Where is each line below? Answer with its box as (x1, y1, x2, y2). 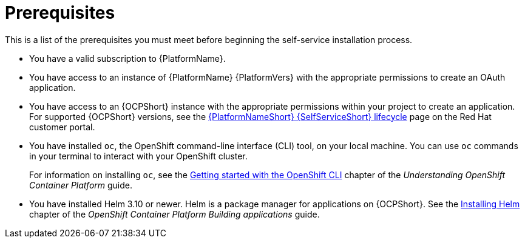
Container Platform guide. (29, 179, 133, 190)
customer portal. (29, 121, 95, 132)
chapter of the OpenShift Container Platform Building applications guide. (29, 208, 320, 219)
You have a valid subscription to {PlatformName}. (29, 53, 226, 64)
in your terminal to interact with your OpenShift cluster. (29, 150, 248, 161)
